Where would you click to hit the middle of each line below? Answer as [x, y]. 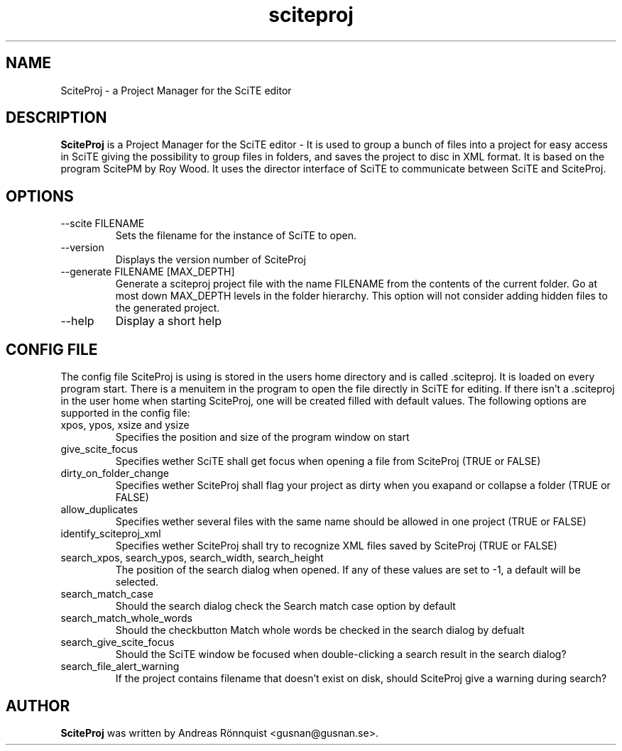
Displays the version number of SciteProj [211, 260]
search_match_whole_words [127, 618]
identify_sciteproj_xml [111, 534]
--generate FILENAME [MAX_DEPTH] [148, 272]
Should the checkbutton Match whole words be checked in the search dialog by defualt [320, 630]
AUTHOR [38, 706]
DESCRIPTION [56, 118]
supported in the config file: [125, 413]
